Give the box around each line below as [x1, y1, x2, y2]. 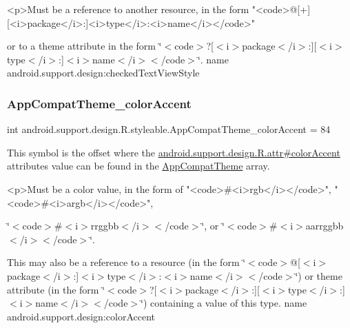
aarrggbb [305, 218, 344, 233]
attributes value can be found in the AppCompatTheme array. [7, 158, 270, 173]
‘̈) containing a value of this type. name [141, 296, 307, 310]
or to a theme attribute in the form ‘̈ [7, 39, 162, 53]
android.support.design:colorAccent [7, 309, 155, 323]
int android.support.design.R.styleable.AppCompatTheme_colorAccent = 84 [7, 122, 331, 136]
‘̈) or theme [295, 268, 342, 283]
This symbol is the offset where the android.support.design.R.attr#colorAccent [7, 145, 340, 159]
